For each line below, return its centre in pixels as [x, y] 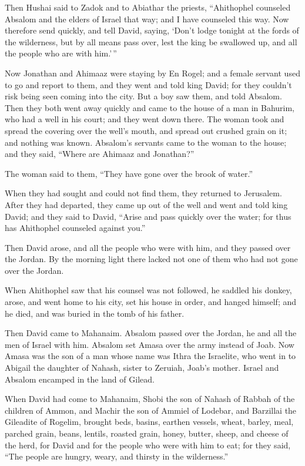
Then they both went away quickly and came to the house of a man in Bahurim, [150, 107]
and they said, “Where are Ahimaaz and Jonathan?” [100, 154]
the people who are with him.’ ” [61, 53]
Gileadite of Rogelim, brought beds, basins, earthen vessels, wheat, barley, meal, [149, 422]
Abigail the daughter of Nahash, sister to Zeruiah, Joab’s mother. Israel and [142, 368]
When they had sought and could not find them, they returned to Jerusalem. [143, 193]
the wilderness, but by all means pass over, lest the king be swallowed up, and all [151, 41]
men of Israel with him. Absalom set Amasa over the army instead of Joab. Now [150, 344]
